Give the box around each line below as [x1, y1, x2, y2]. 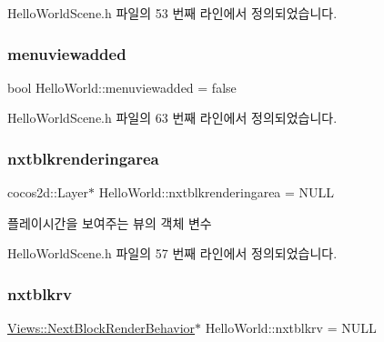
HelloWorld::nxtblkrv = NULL [205, 318, 377, 337]
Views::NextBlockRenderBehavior [7, 318, 196, 337]
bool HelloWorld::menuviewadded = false [7, 77, 237, 96]
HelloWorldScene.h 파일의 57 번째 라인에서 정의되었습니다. [7, 244, 338, 263]
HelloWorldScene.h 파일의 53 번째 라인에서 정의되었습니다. [7, 4, 338, 22]
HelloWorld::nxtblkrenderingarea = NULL [98, 183, 335, 202]
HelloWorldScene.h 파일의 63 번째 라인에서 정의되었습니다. [7, 108, 338, 127]
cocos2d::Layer [7, 183, 88, 202]
